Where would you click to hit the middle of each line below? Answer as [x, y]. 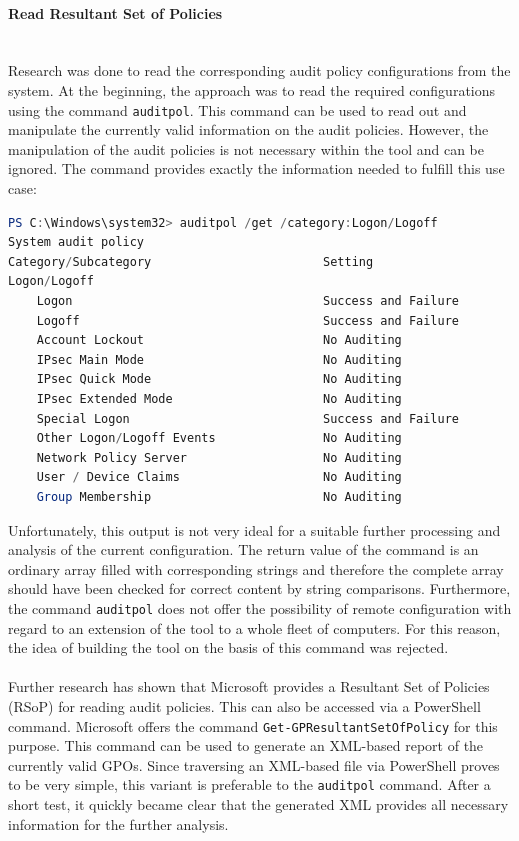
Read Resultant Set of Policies [115, 12]
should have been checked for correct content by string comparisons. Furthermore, [259, 588]
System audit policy [76, 242]
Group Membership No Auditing [219, 496]
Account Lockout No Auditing [219, 340]
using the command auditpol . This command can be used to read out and [237, 109]
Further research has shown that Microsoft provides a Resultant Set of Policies [249, 686]
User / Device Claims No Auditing [219, 477]
